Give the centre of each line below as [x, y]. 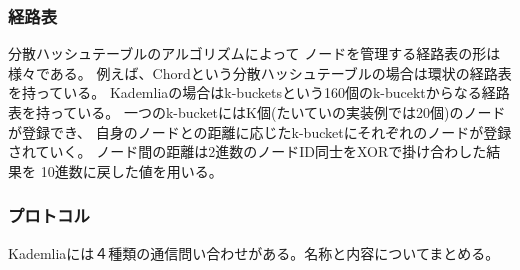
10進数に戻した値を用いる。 [131, 170]
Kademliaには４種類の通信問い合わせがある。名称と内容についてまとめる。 [254, 252]
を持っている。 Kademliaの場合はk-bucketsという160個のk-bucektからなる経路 [259, 92]
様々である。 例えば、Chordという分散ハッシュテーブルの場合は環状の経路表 [260, 72]
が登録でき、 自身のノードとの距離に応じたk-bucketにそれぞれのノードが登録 [260, 131]
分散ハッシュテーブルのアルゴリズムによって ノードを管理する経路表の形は [254, 53]
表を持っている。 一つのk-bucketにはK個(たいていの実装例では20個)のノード [257, 112]
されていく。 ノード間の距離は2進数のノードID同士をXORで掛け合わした [247, 151]
